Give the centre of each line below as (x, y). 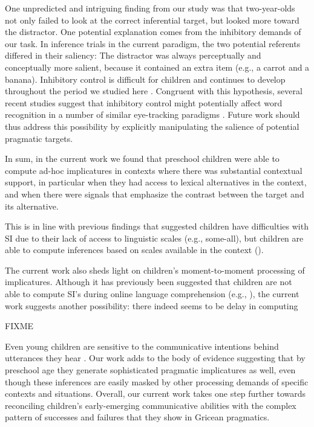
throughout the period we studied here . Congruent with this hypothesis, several (154, 91)
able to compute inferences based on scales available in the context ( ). (134, 250)
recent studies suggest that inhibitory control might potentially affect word (144, 102)
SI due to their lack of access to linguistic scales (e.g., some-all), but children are (154, 238)
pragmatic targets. (39, 138)
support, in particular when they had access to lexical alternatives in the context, (156, 182)
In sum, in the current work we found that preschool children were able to (142, 159)
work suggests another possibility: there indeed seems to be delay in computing (152, 305)
